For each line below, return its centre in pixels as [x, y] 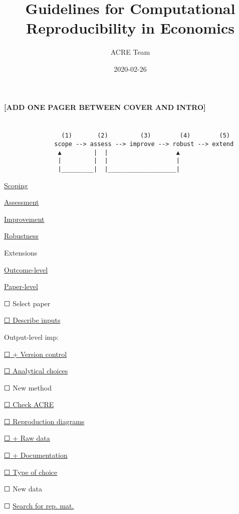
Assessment [22, 202]
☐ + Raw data [27, 438]
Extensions [21, 252]
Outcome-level [26, 269]
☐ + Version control [36, 354]
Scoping [16, 185]
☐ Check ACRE [29, 404]
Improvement [24, 219]
